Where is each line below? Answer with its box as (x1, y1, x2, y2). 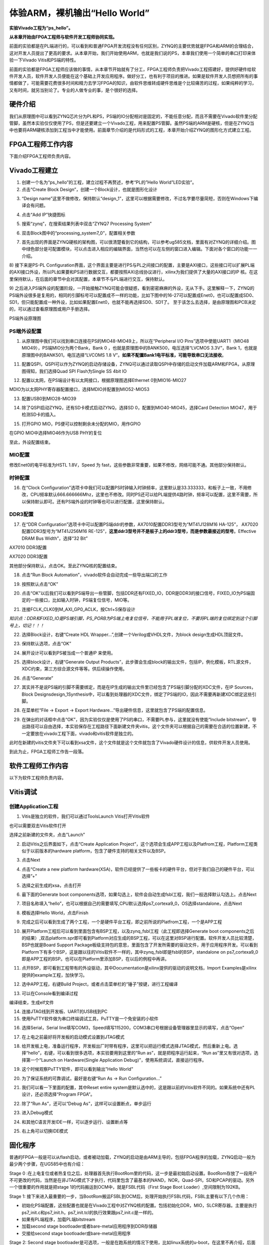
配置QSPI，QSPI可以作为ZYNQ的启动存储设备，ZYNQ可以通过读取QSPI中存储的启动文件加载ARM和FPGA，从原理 (21, 361, 255, 367)
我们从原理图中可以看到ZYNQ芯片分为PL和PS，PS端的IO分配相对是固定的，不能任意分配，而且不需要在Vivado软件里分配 (9, 113, 258, 119)
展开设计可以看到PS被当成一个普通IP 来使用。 (21, 650, 116, 656)
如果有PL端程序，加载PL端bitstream (21, 1216, 96, 1222)
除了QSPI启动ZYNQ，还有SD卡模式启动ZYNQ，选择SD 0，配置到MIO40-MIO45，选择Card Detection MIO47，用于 (21, 405, 258, 411)
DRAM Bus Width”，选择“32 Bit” (21, 535, 88, 541)
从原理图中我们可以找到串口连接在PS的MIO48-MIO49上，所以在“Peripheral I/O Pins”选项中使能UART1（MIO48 (21, 338, 249, 344)
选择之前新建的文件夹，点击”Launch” (9, 832, 85, 838)
